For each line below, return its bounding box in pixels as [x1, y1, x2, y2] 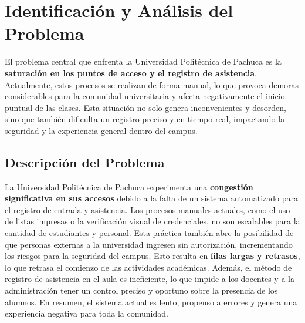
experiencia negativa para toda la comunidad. [5, 307, 168, 319]
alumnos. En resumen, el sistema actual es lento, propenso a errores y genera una [5, 295, 297, 308]
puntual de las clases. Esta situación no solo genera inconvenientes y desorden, [5, 101, 286, 113]
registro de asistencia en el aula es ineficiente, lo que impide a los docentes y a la [5, 272, 294, 285]
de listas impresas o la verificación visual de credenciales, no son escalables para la [5, 215, 300, 227]
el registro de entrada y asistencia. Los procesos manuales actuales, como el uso [5, 203, 290, 216]
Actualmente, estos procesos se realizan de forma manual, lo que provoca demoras [5, 78, 299, 90]
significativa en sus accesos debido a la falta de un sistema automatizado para [5, 192, 298, 204]
